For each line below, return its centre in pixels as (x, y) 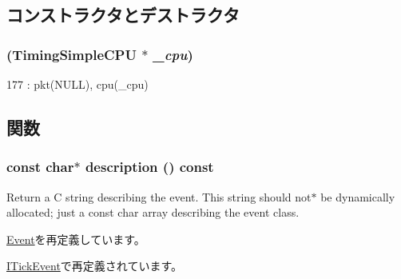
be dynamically (358, 196)
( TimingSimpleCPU (71, 54)
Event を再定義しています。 (76, 239)
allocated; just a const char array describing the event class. (153, 212)
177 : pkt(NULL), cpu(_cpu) (77, 84)
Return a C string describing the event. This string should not (159, 196)
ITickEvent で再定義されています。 (95, 266)
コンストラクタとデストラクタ (123, 15)
